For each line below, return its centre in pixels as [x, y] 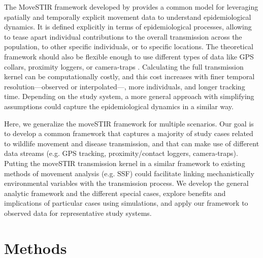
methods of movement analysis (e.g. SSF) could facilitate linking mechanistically [129, 173]
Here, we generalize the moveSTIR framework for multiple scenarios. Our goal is [129, 123]
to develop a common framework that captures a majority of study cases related [129, 133]
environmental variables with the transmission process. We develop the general [126, 183]
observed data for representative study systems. [78, 213]
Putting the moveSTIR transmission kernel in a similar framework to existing [125, 163]
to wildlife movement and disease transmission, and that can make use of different [132, 143]
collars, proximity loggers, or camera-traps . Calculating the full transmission [124, 66]
